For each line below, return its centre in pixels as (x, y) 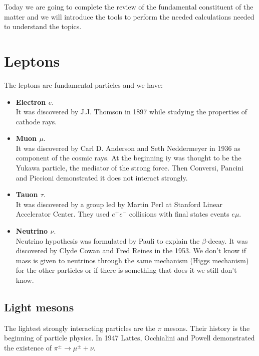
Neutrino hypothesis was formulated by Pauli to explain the (108, 240)
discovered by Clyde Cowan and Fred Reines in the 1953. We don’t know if (131, 250)
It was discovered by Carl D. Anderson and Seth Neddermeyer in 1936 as (128, 148)
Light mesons (39, 307)
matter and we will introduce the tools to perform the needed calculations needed (129, 16)
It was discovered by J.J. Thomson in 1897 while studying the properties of (132, 112)
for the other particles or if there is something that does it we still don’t (126, 270)
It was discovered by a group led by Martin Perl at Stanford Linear (119, 204)
